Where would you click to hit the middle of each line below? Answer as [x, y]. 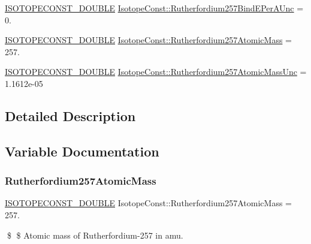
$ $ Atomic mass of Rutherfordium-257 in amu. [95, 235]
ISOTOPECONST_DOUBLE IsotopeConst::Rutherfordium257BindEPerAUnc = [154, 8]
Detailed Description [70, 115]
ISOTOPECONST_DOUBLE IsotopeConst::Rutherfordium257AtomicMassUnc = [156, 72]
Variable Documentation [82, 151]
